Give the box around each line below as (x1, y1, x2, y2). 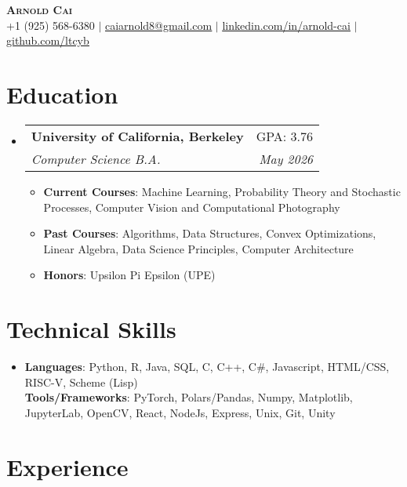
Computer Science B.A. (31, 149, 161, 168)
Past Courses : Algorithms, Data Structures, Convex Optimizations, (43, 225, 376, 242)
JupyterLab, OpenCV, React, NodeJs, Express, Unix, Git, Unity (24, 404, 336, 420)
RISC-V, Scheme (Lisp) (24, 373, 138, 390)
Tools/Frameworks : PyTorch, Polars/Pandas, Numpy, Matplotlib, (24, 389, 353, 405)
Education (6, 78, 118, 110)
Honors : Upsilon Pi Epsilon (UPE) (43, 267, 216, 283)
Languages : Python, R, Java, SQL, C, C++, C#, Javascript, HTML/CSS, (24, 358, 390, 374)
